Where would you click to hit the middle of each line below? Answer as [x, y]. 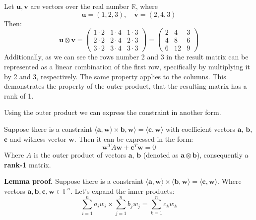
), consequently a [223, 155]
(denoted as [161, 155]
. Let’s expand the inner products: [123, 191]
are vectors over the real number [80, 6]
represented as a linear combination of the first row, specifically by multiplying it [127, 66]
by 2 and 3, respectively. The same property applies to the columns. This [115, 76]
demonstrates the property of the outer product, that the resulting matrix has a [126, 86]
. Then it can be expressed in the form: [134, 138]
